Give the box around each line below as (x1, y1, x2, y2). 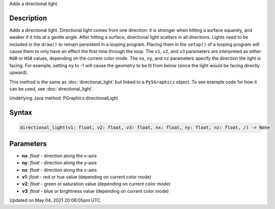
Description (9, 14, 47, 22)
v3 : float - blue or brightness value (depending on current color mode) (22, 188, 169, 194)
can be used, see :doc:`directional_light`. (9, 86, 94, 92)
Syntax (9, 109, 32, 117)
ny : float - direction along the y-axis (22, 160, 97, 166)
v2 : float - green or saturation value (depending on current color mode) (22, 181, 171, 187)
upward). (9, 70, 28, 76)
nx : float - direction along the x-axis (22, 152, 97, 159)
